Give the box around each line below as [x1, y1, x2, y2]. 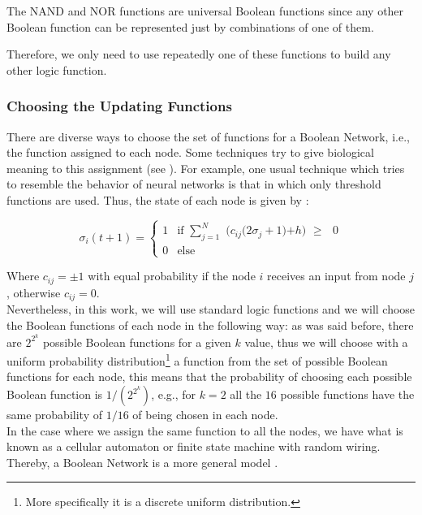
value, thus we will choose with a [244, 333, 408, 350]
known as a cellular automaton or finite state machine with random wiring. [6, 438, 381, 455]
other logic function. [6, 61, 107, 78]
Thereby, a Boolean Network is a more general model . [6, 453, 278, 470]
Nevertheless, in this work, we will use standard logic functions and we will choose [6, 301, 416, 318]
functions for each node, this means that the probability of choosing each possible [6, 368, 412, 385]
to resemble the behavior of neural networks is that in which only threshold [6, 175, 381, 193]
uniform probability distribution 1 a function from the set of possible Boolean [6, 350, 388, 369]
